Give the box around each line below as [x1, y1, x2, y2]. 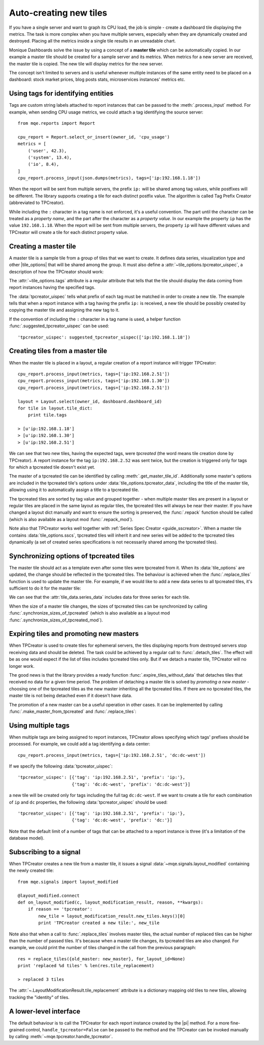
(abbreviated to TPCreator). [9, 200, 65, 205]
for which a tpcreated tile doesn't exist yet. [9, 464, 95, 470]
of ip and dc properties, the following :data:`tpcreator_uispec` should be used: [9, 799, 168, 805]
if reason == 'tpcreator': [27, 907, 93, 912]
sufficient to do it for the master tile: [9, 585, 82, 591]
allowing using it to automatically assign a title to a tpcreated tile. [9, 487, 139, 493]
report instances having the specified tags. [9, 284, 95, 291]
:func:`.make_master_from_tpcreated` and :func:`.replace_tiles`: [9, 708, 136, 714]
